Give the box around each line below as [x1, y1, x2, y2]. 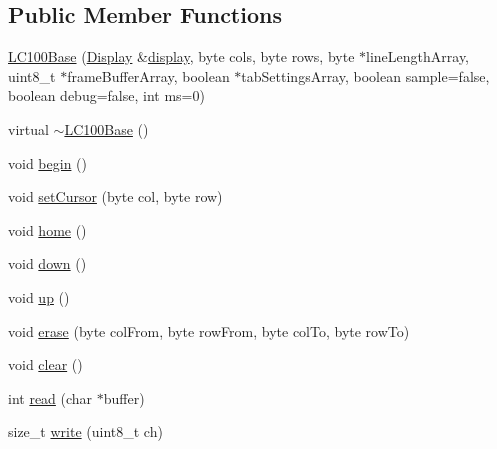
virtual [8, 118, 49, 139]
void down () [8, 253, 87, 274]
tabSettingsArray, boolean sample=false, [241, 65, 490, 86]
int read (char [8, 387, 93, 408]
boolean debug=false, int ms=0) [8, 85, 205, 106]
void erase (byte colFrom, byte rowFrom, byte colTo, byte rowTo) [8, 320, 410, 341]
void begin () [8, 152, 87, 173]
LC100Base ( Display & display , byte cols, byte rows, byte [8, 46, 355, 67]
